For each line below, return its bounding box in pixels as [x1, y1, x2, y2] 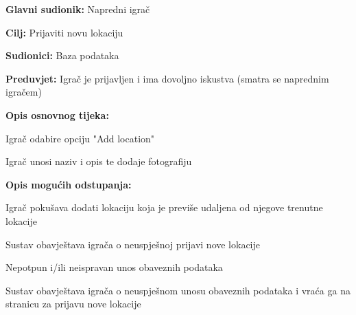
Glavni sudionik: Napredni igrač [5, 2, 150, 16]
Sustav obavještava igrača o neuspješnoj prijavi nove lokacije [5, 237, 261, 251]
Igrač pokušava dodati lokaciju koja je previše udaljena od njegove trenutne [5, 200, 323, 215]
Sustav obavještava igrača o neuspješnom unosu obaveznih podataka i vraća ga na [5, 283, 351, 297]
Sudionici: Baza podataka [5, 48, 119, 63]
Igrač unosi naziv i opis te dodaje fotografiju [5, 154, 192, 169]
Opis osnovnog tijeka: [5, 107, 109, 122]
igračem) [5, 85, 42, 99]
